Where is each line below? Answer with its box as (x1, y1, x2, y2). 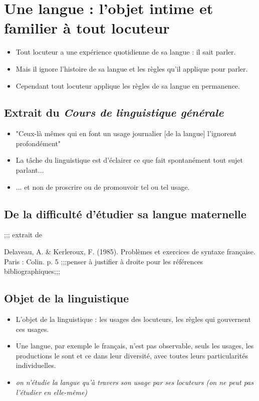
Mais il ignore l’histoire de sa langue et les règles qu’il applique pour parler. (16, 63, 248, 74)
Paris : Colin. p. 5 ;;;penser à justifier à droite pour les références (4, 256, 203, 266)
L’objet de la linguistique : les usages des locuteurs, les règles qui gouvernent (16, 314, 251, 324)
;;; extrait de (4, 229, 42, 240)
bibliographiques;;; (4, 266, 60, 276)
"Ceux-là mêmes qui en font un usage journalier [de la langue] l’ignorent (16, 128, 237, 139)
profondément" (16, 138, 61, 148)
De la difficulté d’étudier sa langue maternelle (4, 206, 246, 221)
